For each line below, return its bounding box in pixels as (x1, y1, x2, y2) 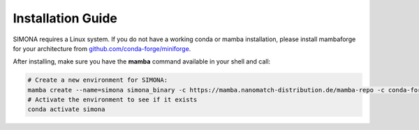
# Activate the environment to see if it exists (27, 96, 198, 104)
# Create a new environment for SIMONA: (27, 76, 168, 84)
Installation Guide (13, 10, 118, 26)
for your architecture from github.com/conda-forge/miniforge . (13, 44, 191, 52)
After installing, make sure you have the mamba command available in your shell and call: (13, 57, 271, 66)
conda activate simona (27, 106, 105, 113)
